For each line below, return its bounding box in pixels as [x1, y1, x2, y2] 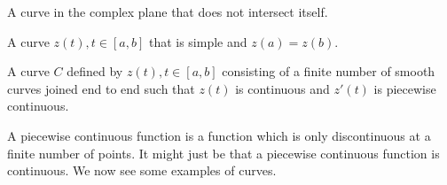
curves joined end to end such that [7, 79, 195, 97]
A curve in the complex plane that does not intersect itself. [7, 3, 328, 20]
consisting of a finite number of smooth [222, 62, 435, 81]
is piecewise [373, 79, 436, 97]
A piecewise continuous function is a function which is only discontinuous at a [7, 126, 431, 144]
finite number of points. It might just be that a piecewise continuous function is [7, 143, 440, 162]
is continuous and [235, 79, 330, 97]
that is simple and [148, 32, 247, 50]
